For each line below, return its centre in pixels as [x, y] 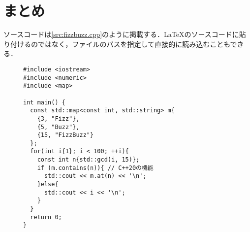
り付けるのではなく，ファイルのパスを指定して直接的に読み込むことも [117, 44]
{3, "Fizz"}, [58, 118]
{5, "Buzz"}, [58, 127]
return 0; [46, 217]
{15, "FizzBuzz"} [65, 135]
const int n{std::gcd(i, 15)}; [88, 160]
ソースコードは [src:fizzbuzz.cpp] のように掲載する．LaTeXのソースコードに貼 [125, 34]
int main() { [44, 102]
